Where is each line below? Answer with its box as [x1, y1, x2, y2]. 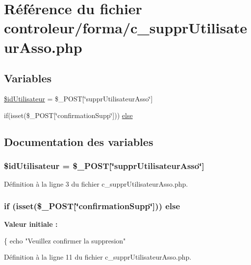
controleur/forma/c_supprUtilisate [4, 18, 248, 38]
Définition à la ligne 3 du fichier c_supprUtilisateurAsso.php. [4, 179, 188, 189]
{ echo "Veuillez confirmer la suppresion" [4, 235, 126, 245]
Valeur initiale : [4, 218, 58, 229]
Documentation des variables [4, 134, 153, 149]
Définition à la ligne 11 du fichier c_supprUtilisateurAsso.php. [4, 252, 192, 262]
